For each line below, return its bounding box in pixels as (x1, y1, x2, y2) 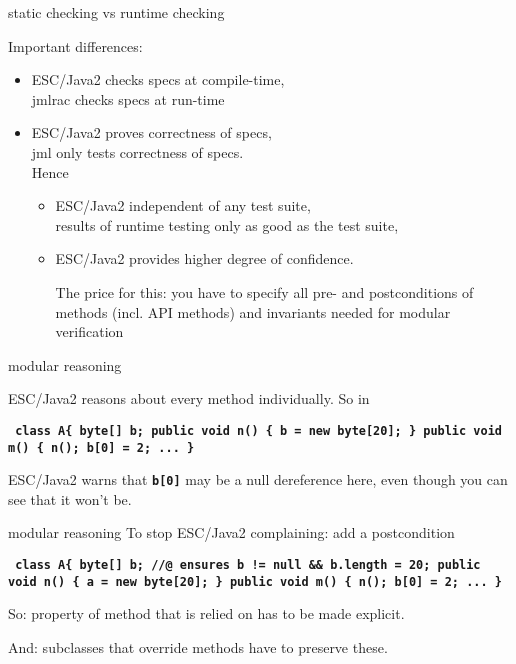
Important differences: (8, 35, 143, 56)
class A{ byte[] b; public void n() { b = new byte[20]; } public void (15, 423, 502, 438)
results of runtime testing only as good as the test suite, (55, 214, 399, 235)
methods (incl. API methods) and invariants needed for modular (55, 301, 451, 322)
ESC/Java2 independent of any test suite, (55, 195, 311, 216)
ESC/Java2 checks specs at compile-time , (31, 69, 285, 90)
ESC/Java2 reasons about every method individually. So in (8, 388, 370, 409)
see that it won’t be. (8, 488, 132, 509)
